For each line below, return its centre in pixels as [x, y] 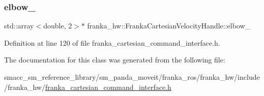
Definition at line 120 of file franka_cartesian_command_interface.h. [112, 42]
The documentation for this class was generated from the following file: [115, 60]
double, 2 [58, 26]
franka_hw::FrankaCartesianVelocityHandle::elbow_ [169, 26]
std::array [19, 26]
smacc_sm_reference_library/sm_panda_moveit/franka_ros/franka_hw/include [132, 77]
